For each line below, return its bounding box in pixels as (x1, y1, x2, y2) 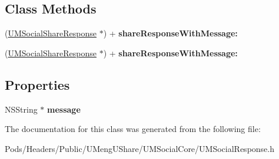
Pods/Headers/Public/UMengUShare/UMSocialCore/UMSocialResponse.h (5, 142, 275, 154)
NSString (5, 103, 38, 115)
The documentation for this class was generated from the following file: (5, 123, 261, 135)
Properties (5, 75, 70, 93)
